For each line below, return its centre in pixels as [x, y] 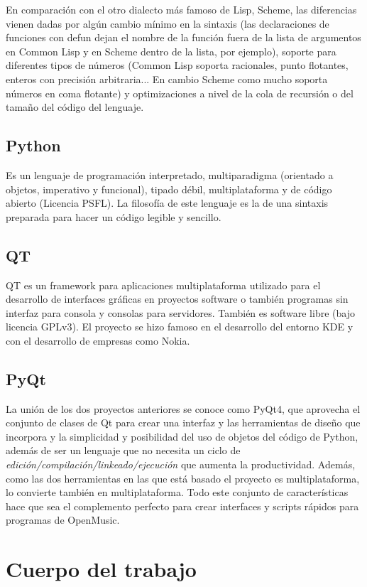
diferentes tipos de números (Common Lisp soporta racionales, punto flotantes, [177, 65]
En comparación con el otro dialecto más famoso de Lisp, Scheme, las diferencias [181, 9]
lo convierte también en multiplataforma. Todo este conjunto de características [177, 492]
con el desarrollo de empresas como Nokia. [98, 340]
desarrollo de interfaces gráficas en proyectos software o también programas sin [177, 299]
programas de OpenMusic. [63, 520]
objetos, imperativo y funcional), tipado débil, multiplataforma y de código [169, 189]
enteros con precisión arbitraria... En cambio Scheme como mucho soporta [167, 79]
